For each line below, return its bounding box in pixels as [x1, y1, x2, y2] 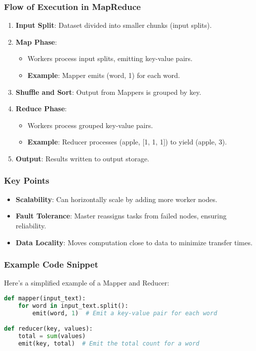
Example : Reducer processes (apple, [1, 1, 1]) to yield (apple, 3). [27, 137, 227, 147]
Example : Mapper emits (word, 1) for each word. [27, 70, 180, 80]
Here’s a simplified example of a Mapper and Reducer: [4, 278, 169, 288]
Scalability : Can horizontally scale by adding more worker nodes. [15, 194, 217, 204]
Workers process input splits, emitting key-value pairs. [27, 53, 192, 64]
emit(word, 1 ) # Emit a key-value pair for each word [32, 309, 217, 317]
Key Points [4, 174, 50, 187]
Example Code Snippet [4, 258, 99, 271]
